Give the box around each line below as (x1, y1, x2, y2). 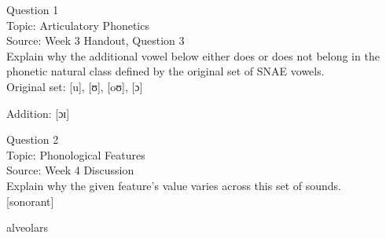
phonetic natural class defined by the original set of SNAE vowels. (6, 63, 325, 79)
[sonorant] (6, 192, 54, 209)
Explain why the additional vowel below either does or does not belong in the (6, 47, 380, 64)
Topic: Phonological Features (6, 146, 145, 163)
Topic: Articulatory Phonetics (6, 16, 149, 33)
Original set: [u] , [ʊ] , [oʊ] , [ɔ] (6, 78, 143, 94)
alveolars (6, 219, 49, 236)
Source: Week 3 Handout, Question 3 (6, 32, 185, 49)
